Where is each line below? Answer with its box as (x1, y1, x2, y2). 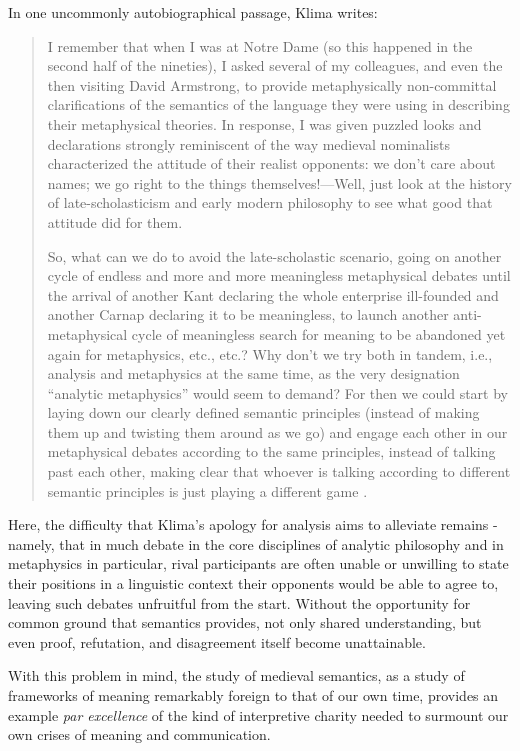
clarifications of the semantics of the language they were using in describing (47, 94, 510, 115)
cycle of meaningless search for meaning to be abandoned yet (131, 323, 506, 344)
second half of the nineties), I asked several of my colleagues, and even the (47, 55, 503, 76)
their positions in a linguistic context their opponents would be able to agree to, (8, 573, 499, 594)
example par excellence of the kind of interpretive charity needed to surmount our (8, 704, 509, 725)
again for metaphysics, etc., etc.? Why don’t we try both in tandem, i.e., (47, 343, 493, 364)
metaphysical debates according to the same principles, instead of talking (47, 441, 496, 462)
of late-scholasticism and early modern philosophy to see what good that (47, 192, 493, 213)
